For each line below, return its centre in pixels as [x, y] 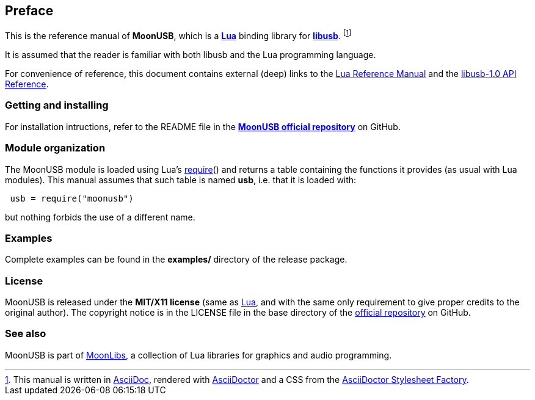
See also [26, 334]
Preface [29, 11]
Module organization [55, 148]
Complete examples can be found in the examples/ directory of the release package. [176, 260]
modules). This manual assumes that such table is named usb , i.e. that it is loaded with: [181, 180]
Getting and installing [57, 105]
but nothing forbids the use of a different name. [100, 217]
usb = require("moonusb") [72, 198]
